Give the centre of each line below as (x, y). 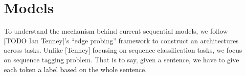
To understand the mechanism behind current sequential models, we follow (116, 31)
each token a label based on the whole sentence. (76, 69)
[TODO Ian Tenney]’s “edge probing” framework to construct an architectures (121, 40)
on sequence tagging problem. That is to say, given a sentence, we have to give (122, 59)
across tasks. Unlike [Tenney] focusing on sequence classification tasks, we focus (123, 50)
